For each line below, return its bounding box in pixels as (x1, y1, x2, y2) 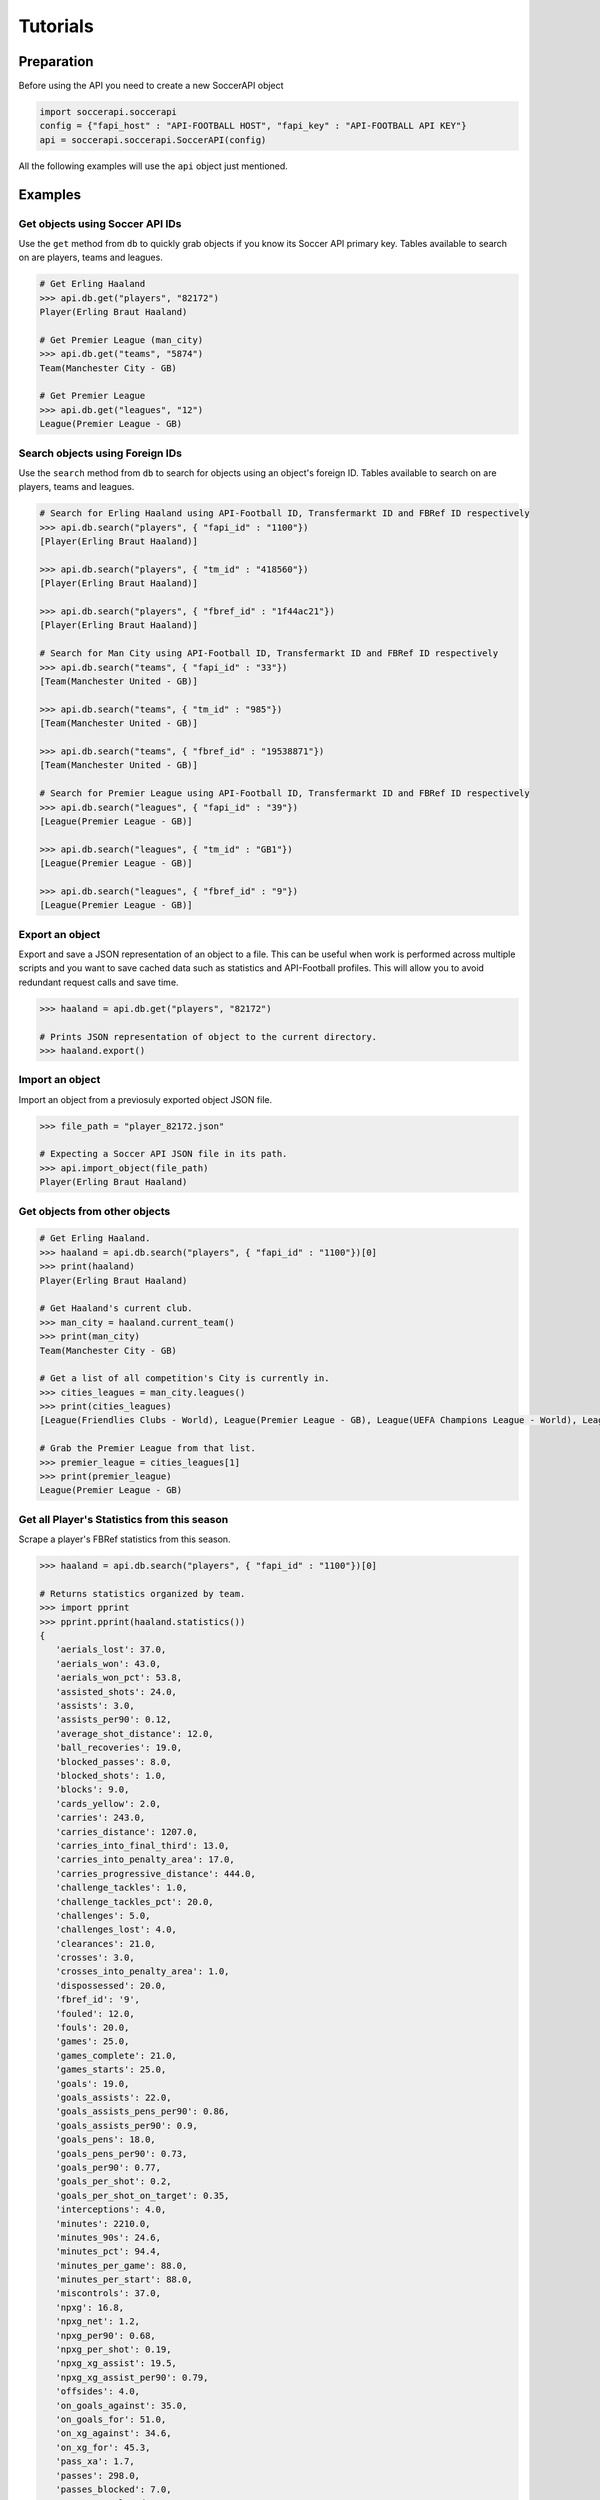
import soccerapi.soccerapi (39, 106, 177, 118)
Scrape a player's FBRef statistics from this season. (18, 1533, 231, 1545)
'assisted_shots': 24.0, (55, 1686, 177, 1697)
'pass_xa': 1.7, (55, 2456, 135, 2467)
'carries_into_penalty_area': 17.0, (55, 1854, 235, 1865)
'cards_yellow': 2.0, (55, 1798, 162, 1809)
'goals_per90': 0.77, (55, 2161, 162, 2173)
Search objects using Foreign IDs (18, 446, 182, 460)
